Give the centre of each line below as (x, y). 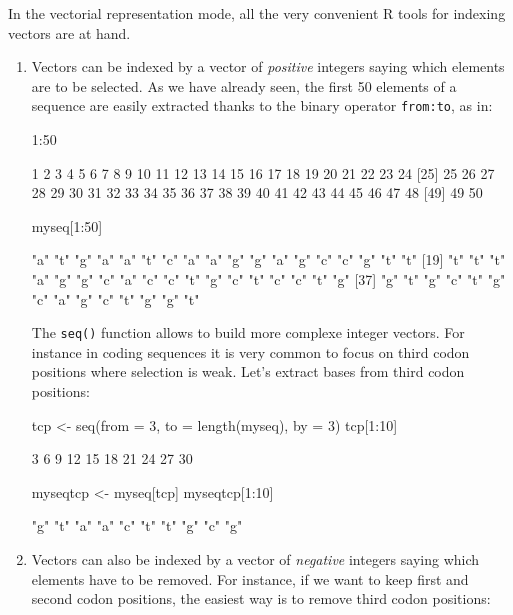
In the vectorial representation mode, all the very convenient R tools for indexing (257, 13)
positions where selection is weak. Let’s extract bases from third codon (248, 371)
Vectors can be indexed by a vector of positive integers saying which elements (268, 66)
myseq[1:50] (67, 225)
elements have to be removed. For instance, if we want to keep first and (250, 578)
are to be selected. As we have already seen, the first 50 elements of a (244, 85)
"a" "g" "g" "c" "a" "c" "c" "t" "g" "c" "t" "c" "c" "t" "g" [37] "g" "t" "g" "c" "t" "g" (268, 279)
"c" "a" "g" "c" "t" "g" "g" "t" (115, 298)
